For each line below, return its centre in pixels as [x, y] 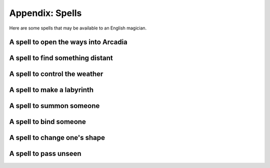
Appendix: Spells [45, 13]
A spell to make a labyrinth [51, 90]
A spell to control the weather [56, 74]
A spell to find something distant [61, 58]
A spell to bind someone [47, 122]
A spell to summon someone [54, 106]
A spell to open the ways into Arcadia [68, 42]
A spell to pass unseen [45, 154]
